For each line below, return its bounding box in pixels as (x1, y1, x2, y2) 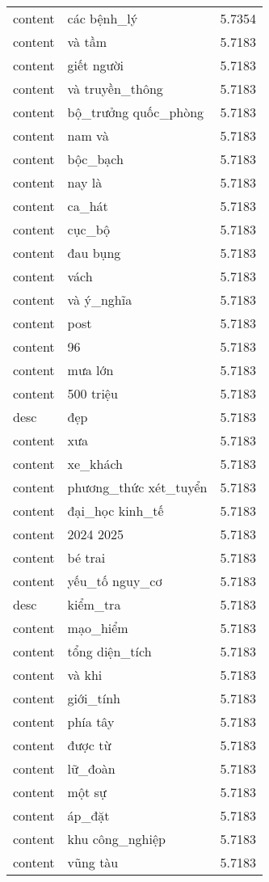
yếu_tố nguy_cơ (67, 572, 162, 590)
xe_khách (67, 454, 124, 473)
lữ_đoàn (67, 759, 116, 778)
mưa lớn (67, 361, 114, 379)
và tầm (67, 32, 107, 51)
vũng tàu (67, 853, 119, 871)
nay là (67, 173, 103, 192)
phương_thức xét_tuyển (67, 478, 208, 496)
